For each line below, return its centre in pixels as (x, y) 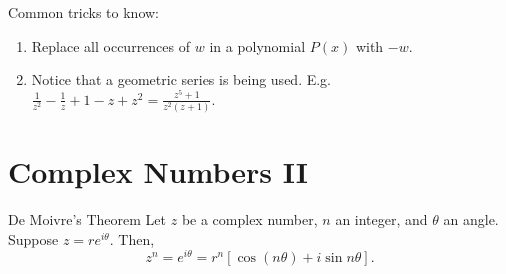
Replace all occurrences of (111, 45)
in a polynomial (257, 45)
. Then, (132, 238)
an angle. (471, 219)
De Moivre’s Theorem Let (87, 219)
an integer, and (381, 219)
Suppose (33, 238)
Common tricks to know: (83, 12)
